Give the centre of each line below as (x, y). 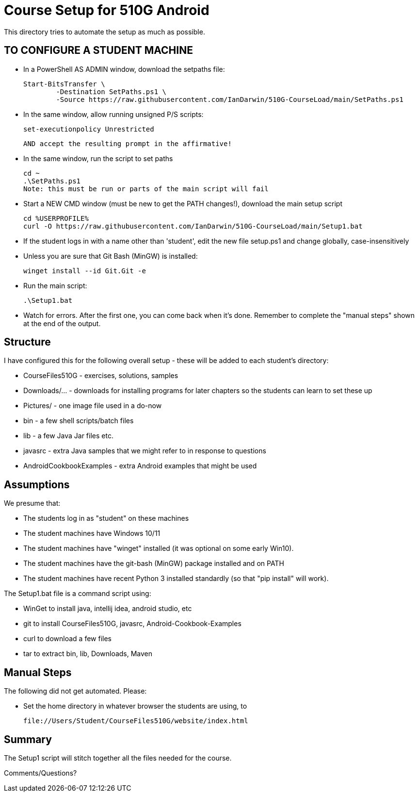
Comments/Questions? (40, 773)
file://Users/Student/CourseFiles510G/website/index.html (136, 721)
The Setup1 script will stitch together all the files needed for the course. (118, 758)
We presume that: (32, 503)
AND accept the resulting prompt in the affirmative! (128, 143)
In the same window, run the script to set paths (98, 158)
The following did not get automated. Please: (75, 691)
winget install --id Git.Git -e (85, 271)
